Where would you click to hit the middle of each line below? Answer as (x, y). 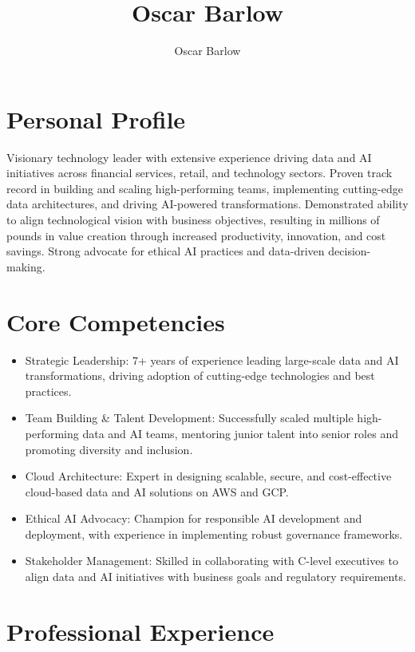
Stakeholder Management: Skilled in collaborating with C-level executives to (212, 561)
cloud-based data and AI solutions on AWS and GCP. (157, 491)
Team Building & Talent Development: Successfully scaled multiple (189, 418)
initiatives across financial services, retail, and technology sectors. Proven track (200, 173)
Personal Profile (96, 119)
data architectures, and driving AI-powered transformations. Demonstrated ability (207, 204)
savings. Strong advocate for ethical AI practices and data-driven (166, 251)
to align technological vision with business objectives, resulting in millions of (193, 220)
